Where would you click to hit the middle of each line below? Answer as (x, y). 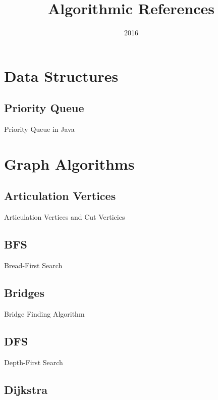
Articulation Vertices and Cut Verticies (65, 217)
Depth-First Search (34, 362)
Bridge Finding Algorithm (44, 313)
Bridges (24, 293)
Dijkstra (26, 389)
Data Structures (61, 76)
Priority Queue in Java (39, 129)
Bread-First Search (33, 265)
